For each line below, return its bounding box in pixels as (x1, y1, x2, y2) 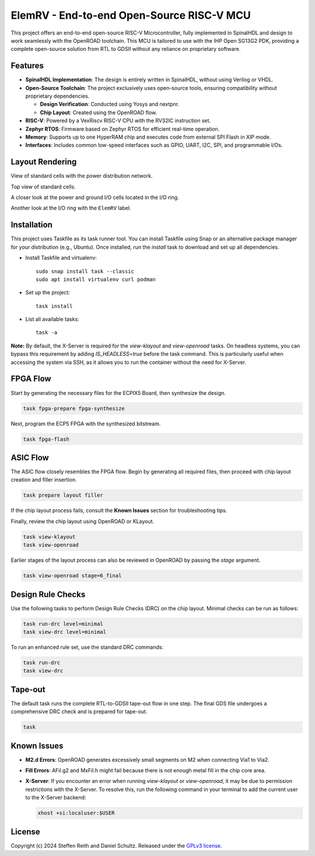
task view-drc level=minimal (23, 628, 107, 635)
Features (10, 61, 44, 71)
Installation (10, 220, 52, 230)
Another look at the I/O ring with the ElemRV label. (10, 205, 131, 212)
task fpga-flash (23, 436, 70, 442)
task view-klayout (23, 533, 76, 540)
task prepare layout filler (23, 492, 103, 499)
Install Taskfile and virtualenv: (25, 255, 97, 262)
